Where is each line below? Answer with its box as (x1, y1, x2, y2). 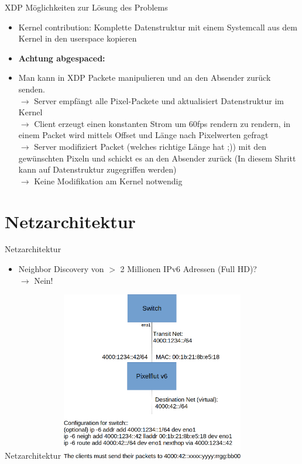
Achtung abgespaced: (18, 51, 105, 64)
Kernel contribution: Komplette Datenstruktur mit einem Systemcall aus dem (18, 20, 297, 33)
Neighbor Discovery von (18, 263, 104, 275)
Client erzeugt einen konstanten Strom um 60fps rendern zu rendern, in (34, 117, 291, 129)
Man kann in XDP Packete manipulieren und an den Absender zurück (18, 71, 271, 84)
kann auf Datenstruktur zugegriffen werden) (18, 163, 177, 176)
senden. (18, 83, 45, 95)
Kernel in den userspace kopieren (18, 32, 137, 44)
